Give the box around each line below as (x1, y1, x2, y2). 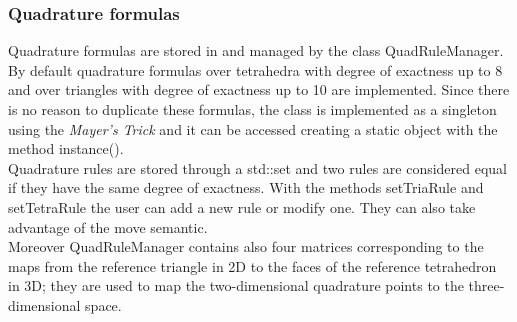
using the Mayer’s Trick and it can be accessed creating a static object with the (8, 118, 498, 139)
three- (468, 275, 505, 296)
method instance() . (8, 138, 124, 159)
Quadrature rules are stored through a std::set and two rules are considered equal (8, 157, 508, 178)
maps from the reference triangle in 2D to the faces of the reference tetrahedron (8, 255, 497, 276)
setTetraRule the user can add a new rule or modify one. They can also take (8, 196, 476, 217)
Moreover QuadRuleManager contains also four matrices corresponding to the (8, 236, 484, 257)
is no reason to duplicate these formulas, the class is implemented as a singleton (8, 99, 497, 119)
